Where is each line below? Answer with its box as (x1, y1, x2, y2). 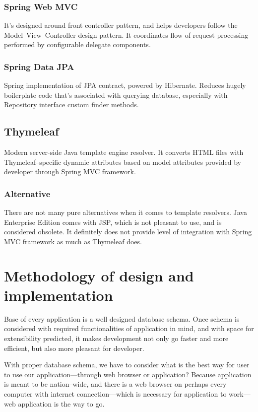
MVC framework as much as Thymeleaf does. (4, 236, 142, 246)
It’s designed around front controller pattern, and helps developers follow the (4, 20, 238, 30)
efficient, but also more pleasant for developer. (4, 343, 144, 353)
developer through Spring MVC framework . (4, 166, 136, 177)
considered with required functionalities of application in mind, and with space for (4, 323, 254, 334)
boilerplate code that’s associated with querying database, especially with (4, 89, 228, 100)
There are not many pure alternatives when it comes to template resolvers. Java (4, 207, 247, 217)
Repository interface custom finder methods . (4, 99, 139, 110)
